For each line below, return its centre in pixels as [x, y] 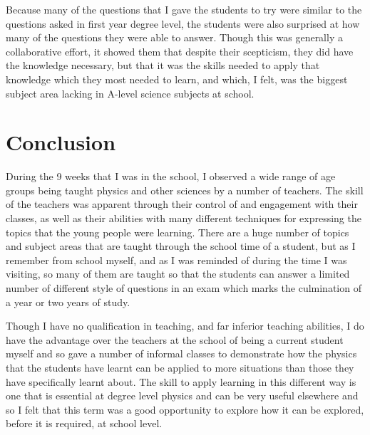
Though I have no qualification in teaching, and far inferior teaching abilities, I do [185, 326]
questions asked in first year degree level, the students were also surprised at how [183, 23]
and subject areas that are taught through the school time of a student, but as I [181, 246]
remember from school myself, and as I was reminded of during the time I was [176, 260]
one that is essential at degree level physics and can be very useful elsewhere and [182, 395]
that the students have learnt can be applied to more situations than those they [180, 367]
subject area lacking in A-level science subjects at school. [130, 93]
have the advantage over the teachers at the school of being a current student [175, 339]
